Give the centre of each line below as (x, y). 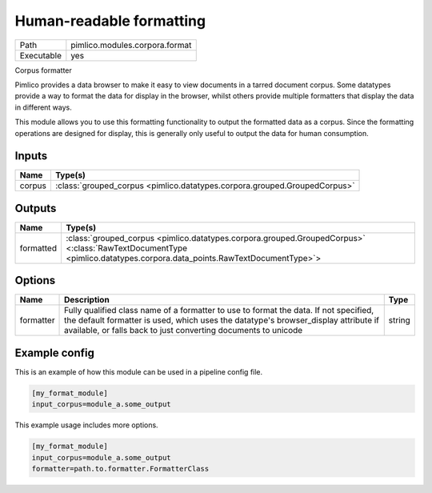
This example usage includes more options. (87, 425)
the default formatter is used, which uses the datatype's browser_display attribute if (222, 320)
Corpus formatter (43, 70)
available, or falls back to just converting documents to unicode (184, 331)
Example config (55, 353)
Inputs (31, 156)
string (400, 320)
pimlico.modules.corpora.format (131, 45)
